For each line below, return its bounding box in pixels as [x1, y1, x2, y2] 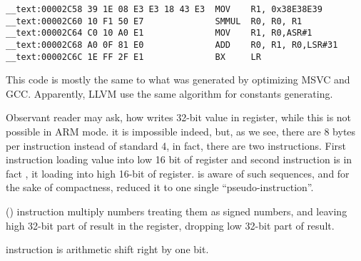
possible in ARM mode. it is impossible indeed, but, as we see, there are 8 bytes [6, 124, 356, 139]
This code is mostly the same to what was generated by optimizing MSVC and [6, 72, 350, 87]
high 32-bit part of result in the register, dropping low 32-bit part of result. [6, 217, 335, 232]
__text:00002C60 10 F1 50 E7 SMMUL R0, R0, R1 [6, 16, 302, 26]
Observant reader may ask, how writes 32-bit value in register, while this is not [6, 110, 352, 125]
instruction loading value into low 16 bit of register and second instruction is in [6, 152, 352, 167]
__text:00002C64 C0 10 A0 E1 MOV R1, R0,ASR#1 [6, 28, 312, 39]
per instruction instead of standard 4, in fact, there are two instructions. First [6, 138, 346, 153]
